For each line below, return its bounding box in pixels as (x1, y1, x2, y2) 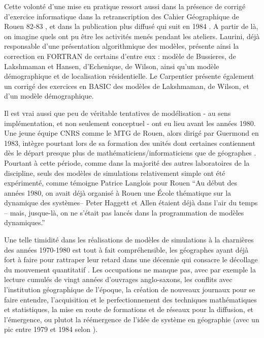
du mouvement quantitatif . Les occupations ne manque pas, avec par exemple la (4, 264, 256, 274)
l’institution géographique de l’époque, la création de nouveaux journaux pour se (4, 284, 255, 295)
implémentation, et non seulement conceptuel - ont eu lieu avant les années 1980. (4, 117, 256, 128)
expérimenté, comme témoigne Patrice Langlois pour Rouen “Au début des (4, 177, 237, 188)
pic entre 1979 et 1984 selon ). (4, 324, 98, 334)
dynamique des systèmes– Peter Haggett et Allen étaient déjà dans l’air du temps (4, 197, 258, 208)
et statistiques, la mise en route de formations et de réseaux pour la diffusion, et (4, 304, 254, 315)
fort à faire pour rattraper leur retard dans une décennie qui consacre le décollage (4, 254, 258, 265)
